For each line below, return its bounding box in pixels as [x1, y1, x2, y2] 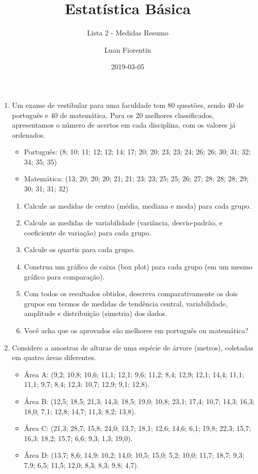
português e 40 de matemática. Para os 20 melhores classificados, [12, 109, 214, 120]
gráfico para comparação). [24, 271, 105, 282]
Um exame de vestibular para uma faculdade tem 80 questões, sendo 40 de [12, 99, 244, 110]
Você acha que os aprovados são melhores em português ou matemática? [24, 325, 249, 335]
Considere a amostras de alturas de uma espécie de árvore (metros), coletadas [12, 342, 254, 352]
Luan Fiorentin [104, 44, 152, 55]
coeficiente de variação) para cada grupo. [24, 227, 152, 238]
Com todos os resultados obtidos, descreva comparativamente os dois [24, 288, 238, 299]
